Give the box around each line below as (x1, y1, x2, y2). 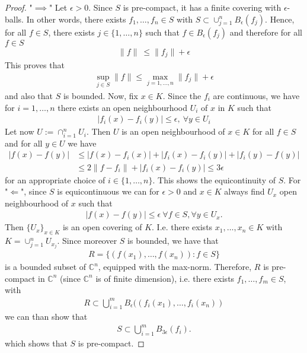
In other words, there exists (26, 12, 126, 25)
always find (224, 185, 265, 198)
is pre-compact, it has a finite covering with (123, 1, 282, 13)
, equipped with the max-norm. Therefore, (98, 260, 252, 273)
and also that (5, 89, 53, 101)
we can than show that (5, 310, 88, 323)
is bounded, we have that (127, 234, 219, 247)
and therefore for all (229, 26, 302, 38)
